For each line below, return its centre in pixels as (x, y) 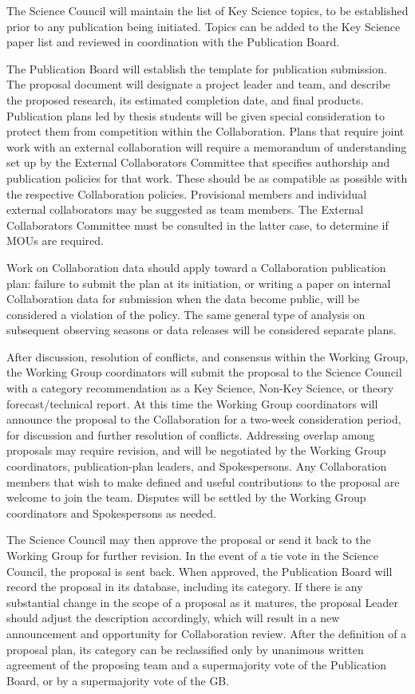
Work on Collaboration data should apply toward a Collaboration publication (196, 267)
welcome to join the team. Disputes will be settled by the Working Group (186, 497)
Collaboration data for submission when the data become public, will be (183, 299)
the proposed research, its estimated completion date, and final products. (185, 99)
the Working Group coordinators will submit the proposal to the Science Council (204, 372)
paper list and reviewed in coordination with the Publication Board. (173, 42)
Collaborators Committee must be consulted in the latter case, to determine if (198, 225)
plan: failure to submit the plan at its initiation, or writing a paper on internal (199, 283)
